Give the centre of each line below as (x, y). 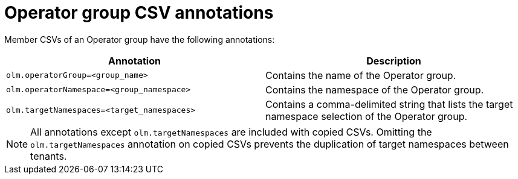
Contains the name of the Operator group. (361, 75)
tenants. (49, 156)
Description (394, 61)
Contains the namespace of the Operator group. (375, 89)
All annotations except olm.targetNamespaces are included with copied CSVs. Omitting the (231, 132)
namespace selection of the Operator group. (367, 116)
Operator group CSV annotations (139, 13)
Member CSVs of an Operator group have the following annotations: (140, 39)
